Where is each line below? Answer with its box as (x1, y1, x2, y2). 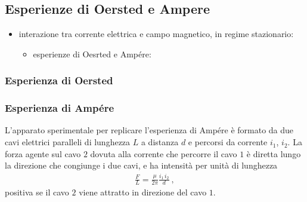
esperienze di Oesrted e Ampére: (33, 47, 151, 60)
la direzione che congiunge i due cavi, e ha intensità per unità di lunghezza (5, 159, 278, 172)
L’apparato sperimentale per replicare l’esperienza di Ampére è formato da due (5, 124, 294, 136)
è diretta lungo (246, 147, 301, 160)
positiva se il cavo (5, 186, 69, 198)
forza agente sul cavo (5, 147, 81, 160)
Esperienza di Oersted (5, 73, 113, 88)
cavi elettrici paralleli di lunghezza (5, 136, 131, 148)
